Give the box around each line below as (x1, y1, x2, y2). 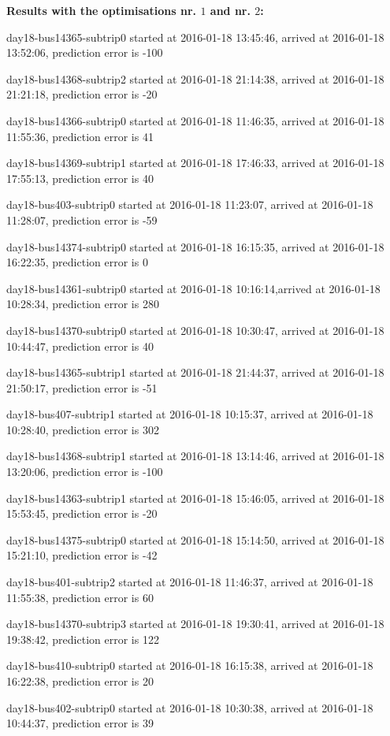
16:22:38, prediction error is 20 (6, 673, 154, 689)
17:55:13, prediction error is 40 (6, 169, 154, 186)
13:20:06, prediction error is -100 (6, 463, 163, 480)
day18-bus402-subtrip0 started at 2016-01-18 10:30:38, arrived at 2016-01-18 (6, 699, 373, 716)
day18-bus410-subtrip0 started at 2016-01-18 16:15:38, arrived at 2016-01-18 (6, 657, 373, 674)
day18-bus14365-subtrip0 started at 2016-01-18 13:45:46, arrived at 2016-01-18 (6, 28, 384, 45)
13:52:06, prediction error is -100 (6, 44, 163, 61)
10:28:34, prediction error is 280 (6, 296, 159, 312)
